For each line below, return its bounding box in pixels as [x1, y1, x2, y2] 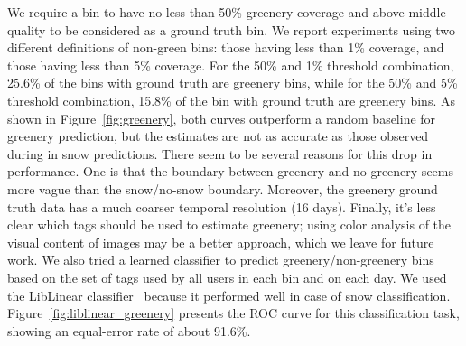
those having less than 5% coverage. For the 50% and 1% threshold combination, [7, 55, 454, 74]
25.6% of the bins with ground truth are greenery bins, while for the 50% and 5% [7, 73, 458, 92]
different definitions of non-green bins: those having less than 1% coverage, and [7, 38, 444, 57]
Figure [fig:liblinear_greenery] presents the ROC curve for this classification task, [7, 304, 460, 323]
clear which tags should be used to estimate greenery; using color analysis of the [7, 215, 452, 234]
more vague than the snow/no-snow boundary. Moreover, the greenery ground [7, 179, 438, 198]
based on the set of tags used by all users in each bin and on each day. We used [7, 267, 447, 286]
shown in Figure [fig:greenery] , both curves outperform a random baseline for [7, 108, 436, 127]
